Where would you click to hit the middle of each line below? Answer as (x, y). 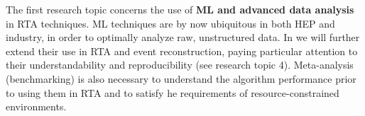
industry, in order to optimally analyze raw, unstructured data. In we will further (183, 37)
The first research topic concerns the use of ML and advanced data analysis (180, 9)
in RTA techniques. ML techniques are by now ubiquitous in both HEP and (170, 23)
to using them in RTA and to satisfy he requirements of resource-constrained (173, 92)
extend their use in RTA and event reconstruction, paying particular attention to (182, 51)
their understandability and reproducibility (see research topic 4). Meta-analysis (180, 65)
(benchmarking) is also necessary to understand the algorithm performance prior (181, 78)
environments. (36, 106)
